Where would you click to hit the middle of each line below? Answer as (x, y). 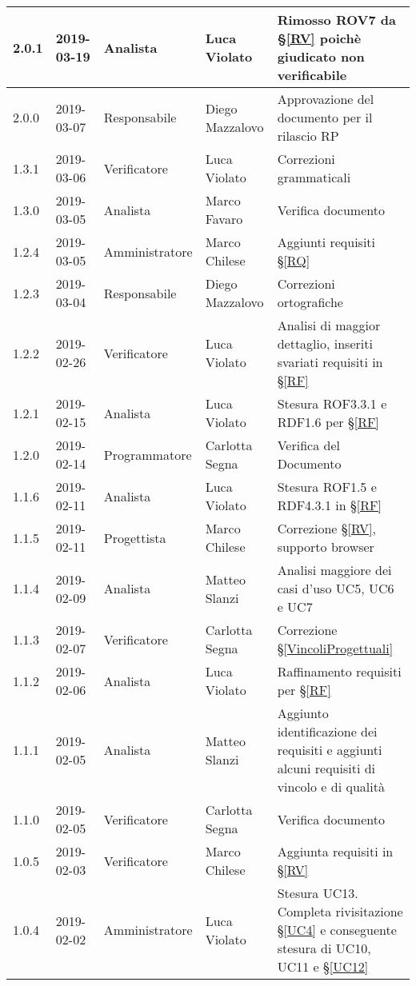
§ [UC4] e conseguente (337, 930)
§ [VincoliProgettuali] (335, 648)
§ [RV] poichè (319, 38)
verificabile (312, 75)
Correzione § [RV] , (326, 528)
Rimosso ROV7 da (336, 20)
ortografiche (310, 302)
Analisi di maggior (329, 325)
